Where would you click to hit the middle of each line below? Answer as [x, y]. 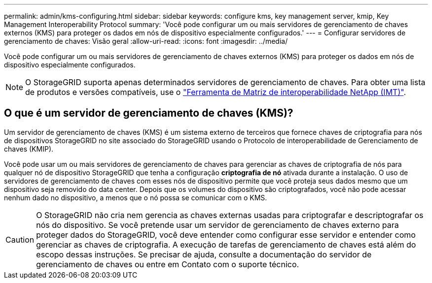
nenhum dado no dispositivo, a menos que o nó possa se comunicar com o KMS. [136, 197]
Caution [20, 239]
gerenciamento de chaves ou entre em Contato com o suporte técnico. [168, 264]
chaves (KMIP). [29, 149]
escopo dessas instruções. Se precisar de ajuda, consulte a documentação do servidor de [204, 254]
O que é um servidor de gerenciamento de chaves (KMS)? [149, 113]
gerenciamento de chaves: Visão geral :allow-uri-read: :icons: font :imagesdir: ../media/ [146, 41]
